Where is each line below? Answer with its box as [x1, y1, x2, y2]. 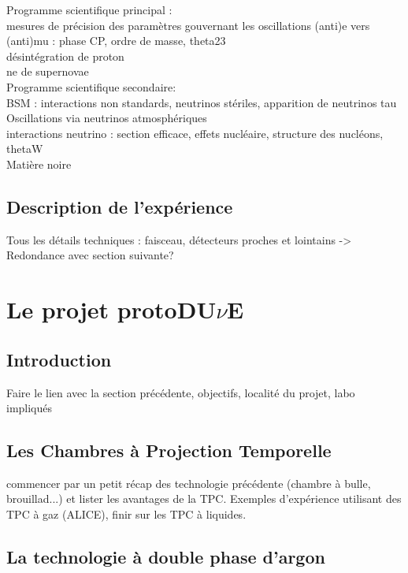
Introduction [6, 347, 112, 371]
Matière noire [6, 155, 72, 172]
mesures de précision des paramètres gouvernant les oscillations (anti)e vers [6, 17, 370, 33]
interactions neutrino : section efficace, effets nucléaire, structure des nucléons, [6, 125, 384, 141]
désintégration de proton [6, 47, 124, 64]
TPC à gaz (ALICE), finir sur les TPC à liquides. [6, 506, 247, 523]
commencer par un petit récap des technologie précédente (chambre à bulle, [6, 474, 371, 491]
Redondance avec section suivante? [6, 247, 174, 263]
